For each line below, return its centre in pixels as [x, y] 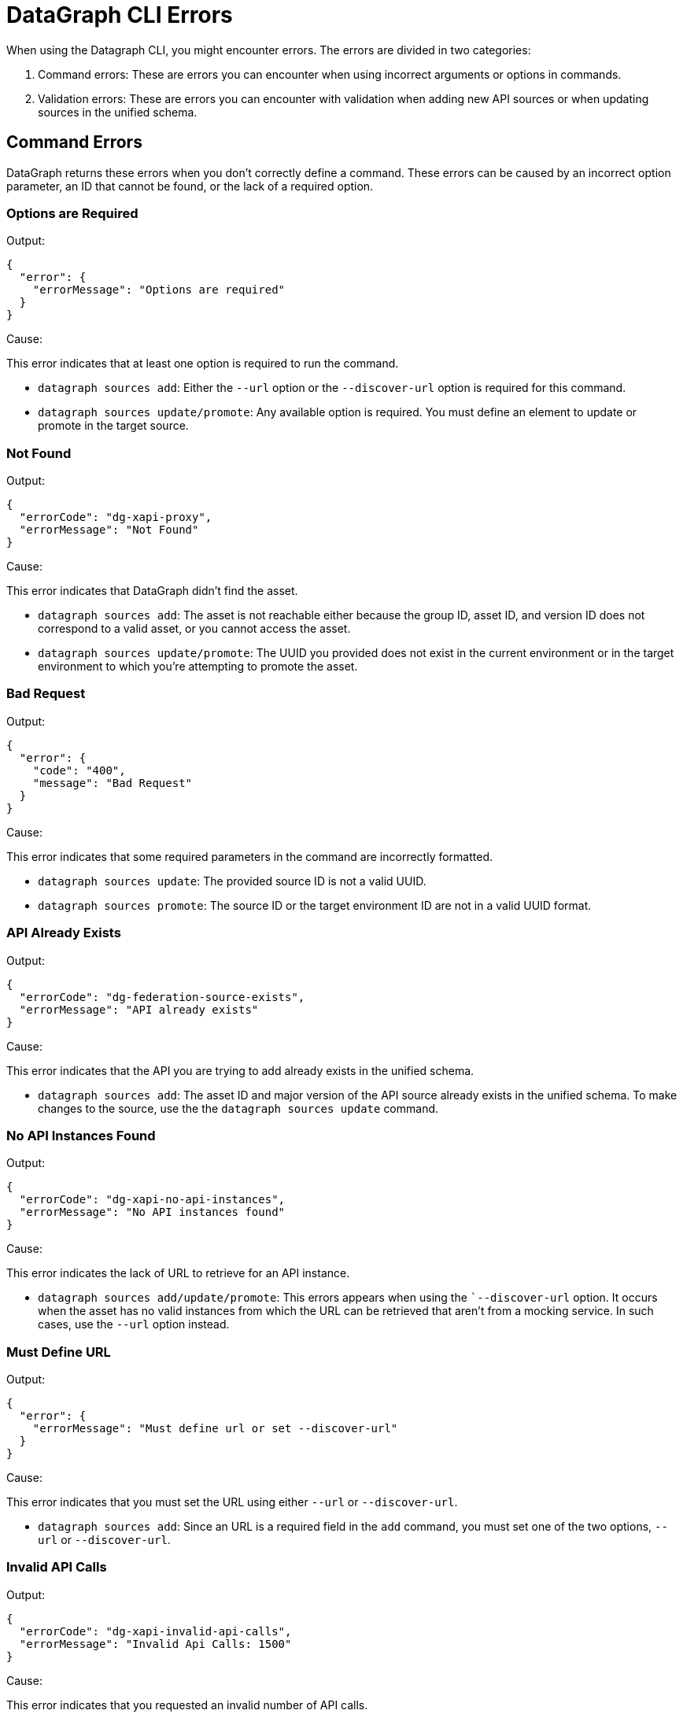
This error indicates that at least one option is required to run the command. [203, 364]
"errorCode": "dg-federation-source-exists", [162, 997]
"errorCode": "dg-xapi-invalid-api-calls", [155, 1631]
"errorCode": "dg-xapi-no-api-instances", [152, 1200]
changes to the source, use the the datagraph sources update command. [238, 1108]
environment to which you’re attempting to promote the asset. [198, 667]
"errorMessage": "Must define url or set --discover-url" [215, 1429]
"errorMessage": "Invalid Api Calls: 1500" [155, 1644]
